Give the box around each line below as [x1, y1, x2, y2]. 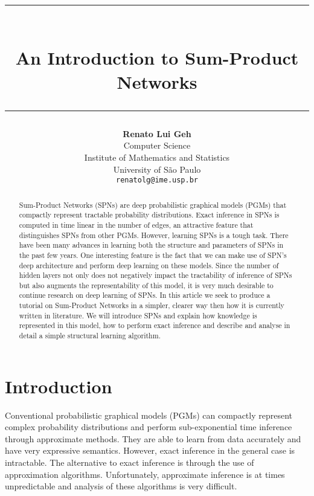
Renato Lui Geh [123, 127, 191, 140]
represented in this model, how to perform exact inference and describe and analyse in [19, 320, 290, 330]
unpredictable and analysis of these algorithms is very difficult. [5, 480, 237, 492]
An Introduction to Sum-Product [15, 45, 299, 70]
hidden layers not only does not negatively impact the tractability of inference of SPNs [19, 270, 292, 280]
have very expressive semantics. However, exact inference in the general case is [5, 444, 295, 457]
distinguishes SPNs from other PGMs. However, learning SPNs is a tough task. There [19, 230, 289, 240]
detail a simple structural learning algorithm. [19, 330, 161, 341]
